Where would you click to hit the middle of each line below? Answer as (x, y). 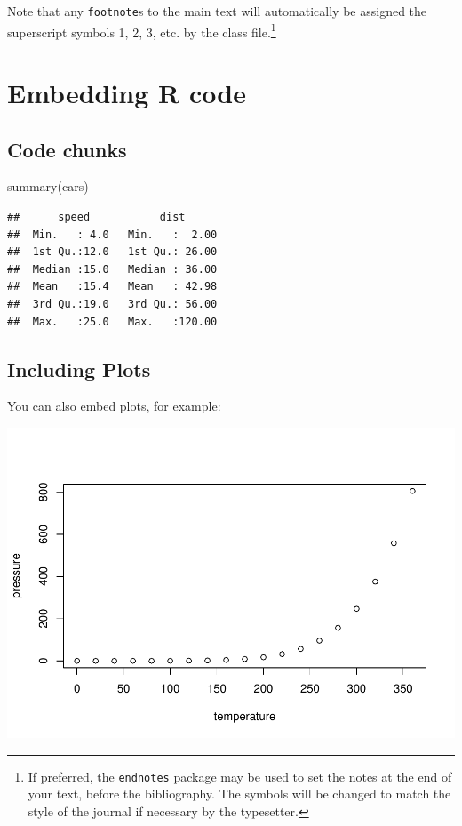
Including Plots (79, 369)
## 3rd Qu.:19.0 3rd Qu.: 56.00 (112, 305)
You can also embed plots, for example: (114, 406)
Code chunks (67, 149)
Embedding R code (127, 93)
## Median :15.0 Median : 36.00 (112, 269)
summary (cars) (48, 186)
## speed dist (96, 217)
